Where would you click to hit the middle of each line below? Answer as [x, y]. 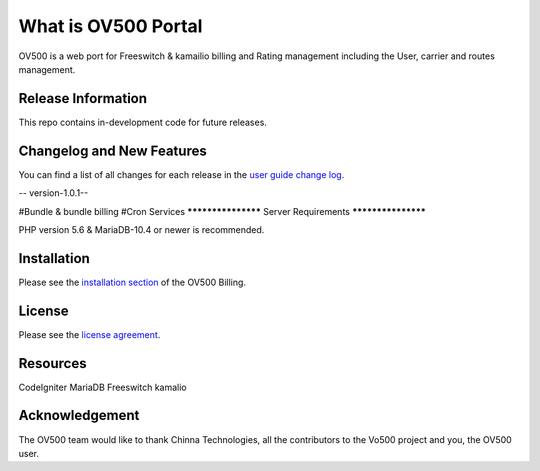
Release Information [83, 98]
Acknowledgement [79, 415]
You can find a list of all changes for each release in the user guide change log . [181, 174]
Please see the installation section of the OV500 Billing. [132, 282]
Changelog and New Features [112, 150]
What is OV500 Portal [110, 26]
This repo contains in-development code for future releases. [142, 122]
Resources [52, 363]
